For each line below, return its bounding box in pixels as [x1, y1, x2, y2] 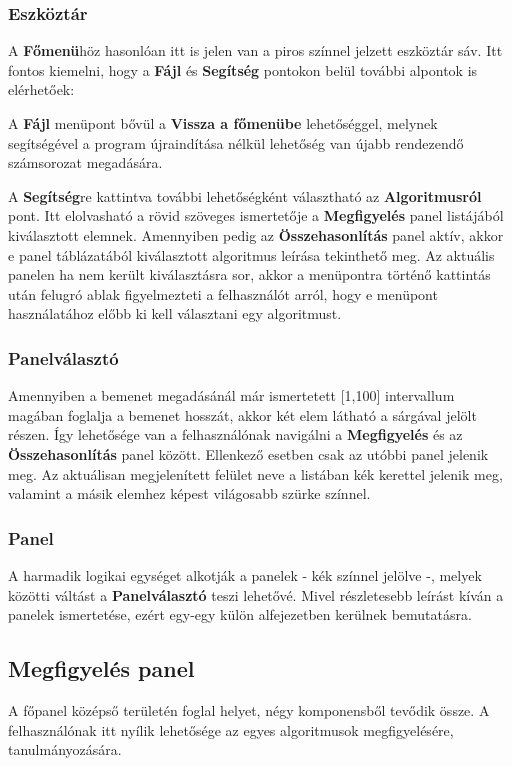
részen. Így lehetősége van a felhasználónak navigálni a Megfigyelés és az [8, 424, 463, 445]
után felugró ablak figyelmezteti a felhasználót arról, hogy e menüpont [8, 283, 438, 304]
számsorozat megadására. [8, 152, 163, 173]
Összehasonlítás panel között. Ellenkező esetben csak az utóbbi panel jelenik [8, 443, 489, 464]
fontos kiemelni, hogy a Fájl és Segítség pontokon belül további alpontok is [8, 59, 478, 80]
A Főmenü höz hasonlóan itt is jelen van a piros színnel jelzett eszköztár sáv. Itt [8, 40, 503, 61]
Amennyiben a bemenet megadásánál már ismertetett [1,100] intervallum [8, 385, 455, 406]
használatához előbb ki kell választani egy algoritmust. [8, 303, 342, 324]
